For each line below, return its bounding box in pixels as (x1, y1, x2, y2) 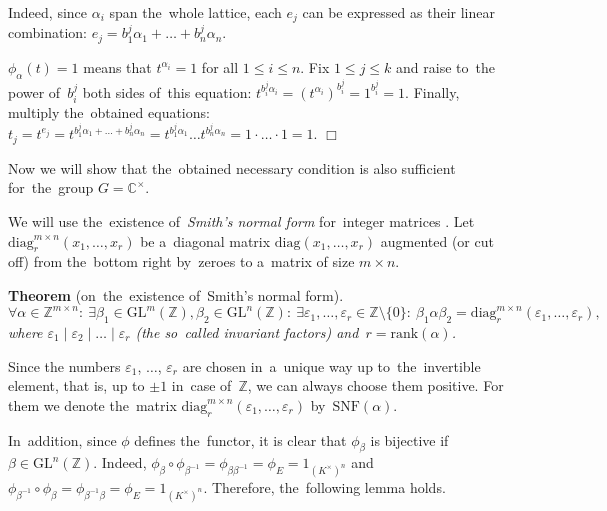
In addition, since (8, 429, 117, 450)
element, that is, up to (8, 375, 145, 396)
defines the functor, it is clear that (134, 429, 347, 450)
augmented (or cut (380, 230, 494, 251)
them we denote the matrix (8, 394, 177, 415)
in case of (171, 375, 232, 396)
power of (8, 81, 61, 102)
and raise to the (396, 56, 495, 77)
